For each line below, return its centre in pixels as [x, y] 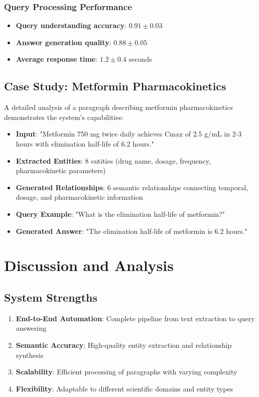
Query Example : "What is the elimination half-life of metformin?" [120, 214]
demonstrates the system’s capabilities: [64, 117]
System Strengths [51, 297]
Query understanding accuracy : [71, 25]
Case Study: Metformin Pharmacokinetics [115, 86]
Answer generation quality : [63, 42]
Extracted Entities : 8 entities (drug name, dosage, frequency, [113, 160]
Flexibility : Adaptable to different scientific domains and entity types [124, 388]
